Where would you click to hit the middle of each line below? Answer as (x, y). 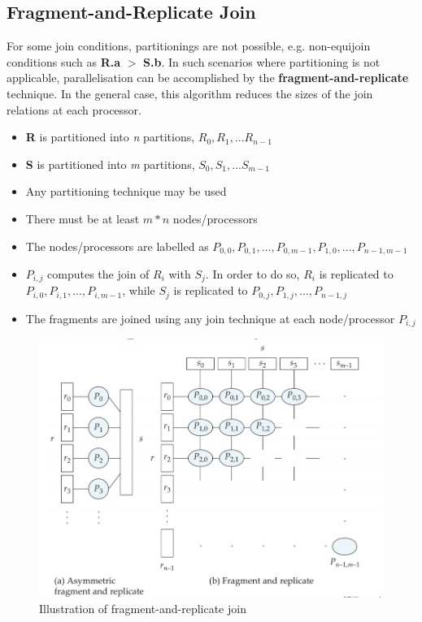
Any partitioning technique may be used (126, 191)
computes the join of (98, 274)
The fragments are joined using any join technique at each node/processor (210, 318)
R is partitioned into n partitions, (110, 137)
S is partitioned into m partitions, (110, 164)
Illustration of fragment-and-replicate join (143, 609)
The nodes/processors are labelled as (117, 246)
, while (139, 290)
